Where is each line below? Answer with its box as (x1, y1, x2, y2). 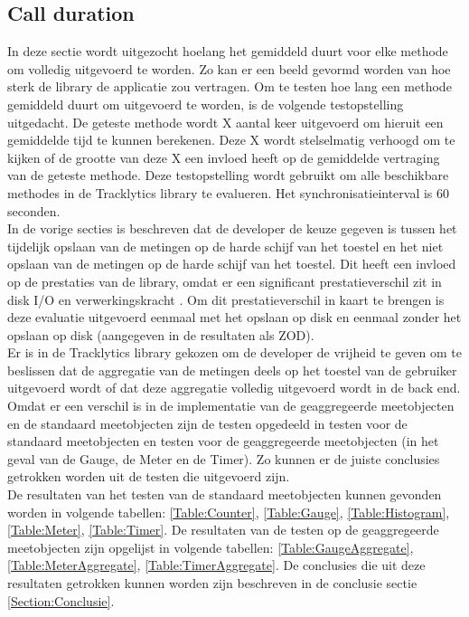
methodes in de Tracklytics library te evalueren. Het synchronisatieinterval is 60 (7, 183, 450, 202)
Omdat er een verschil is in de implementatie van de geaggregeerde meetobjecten (7, 396, 455, 415)
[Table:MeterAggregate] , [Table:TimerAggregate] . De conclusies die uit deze (7, 555, 426, 574)
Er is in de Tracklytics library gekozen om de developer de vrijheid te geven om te (7, 343, 462, 362)
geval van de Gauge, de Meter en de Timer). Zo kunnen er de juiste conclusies (7, 449, 440, 468)
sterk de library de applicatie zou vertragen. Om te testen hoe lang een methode (7, 77, 452, 96)
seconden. (7, 201, 61, 220)
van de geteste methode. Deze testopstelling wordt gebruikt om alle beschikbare (7, 166, 449, 185)
